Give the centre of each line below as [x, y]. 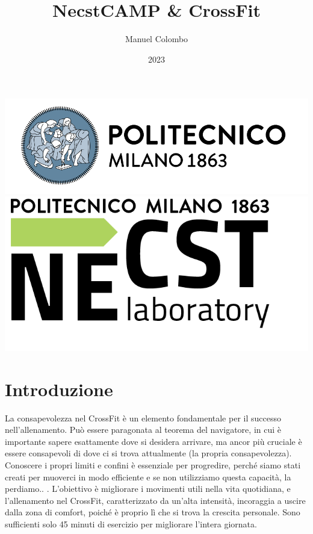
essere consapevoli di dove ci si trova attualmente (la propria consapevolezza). [148, 453]
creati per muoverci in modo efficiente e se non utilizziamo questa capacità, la [148, 477]
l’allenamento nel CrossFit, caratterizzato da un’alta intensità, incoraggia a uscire [155, 500]
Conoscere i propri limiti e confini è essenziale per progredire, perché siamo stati [153, 465]
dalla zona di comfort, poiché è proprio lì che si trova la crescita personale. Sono [153, 512]
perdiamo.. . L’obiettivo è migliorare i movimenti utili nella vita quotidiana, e [148, 489]
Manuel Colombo [156, 39]
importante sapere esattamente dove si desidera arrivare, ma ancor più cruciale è [153, 441]
